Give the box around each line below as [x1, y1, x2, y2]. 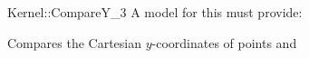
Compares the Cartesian [7, 33, 141, 52]
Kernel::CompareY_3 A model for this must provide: [7, 3, 303, 21]
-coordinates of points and [151, 33, 297, 52]
